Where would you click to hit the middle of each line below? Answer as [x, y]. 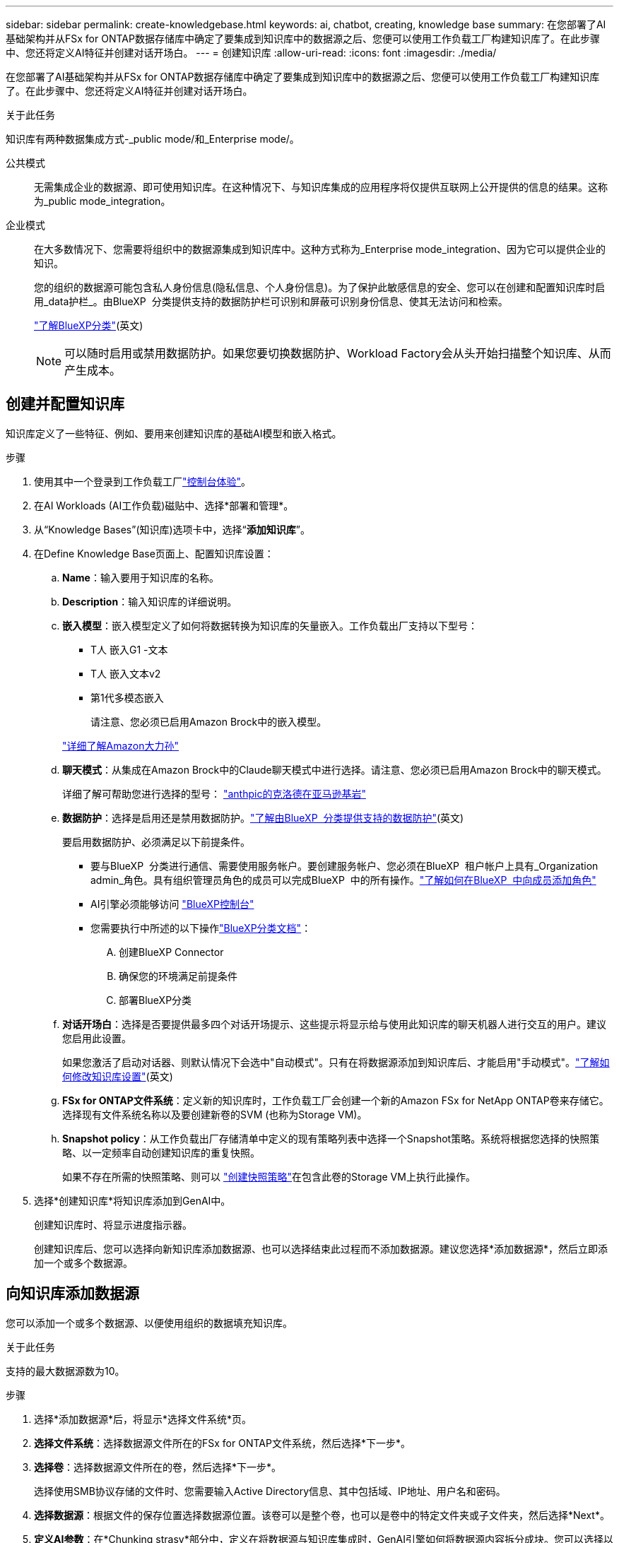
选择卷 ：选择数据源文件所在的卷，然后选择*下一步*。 [158, 1467]
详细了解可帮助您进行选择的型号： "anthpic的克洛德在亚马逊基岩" [214, 793]
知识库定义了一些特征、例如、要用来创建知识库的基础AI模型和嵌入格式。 [174, 433]
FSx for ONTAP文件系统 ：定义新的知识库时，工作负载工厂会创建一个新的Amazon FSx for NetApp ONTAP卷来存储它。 [336, 1100]
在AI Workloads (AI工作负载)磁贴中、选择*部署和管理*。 [164, 505]
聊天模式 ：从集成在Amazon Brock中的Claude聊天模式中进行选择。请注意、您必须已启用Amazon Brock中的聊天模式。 [335, 769]
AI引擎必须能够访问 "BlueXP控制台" [172, 904]
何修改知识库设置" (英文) [118, 1076]
